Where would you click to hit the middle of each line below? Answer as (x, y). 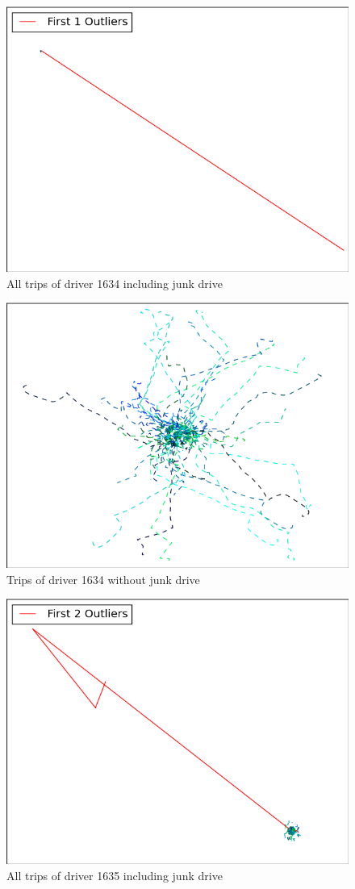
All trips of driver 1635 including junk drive (115, 875)
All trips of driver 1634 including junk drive (115, 283)
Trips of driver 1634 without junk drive (103, 579)
